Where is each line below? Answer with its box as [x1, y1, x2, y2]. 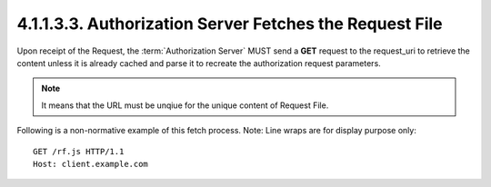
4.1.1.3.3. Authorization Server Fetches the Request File [16, 14, 443, 34]
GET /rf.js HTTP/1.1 [33, 146, 125, 156]
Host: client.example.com [33, 159, 149, 169]
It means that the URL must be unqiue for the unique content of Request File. [41, 100, 329, 111]
